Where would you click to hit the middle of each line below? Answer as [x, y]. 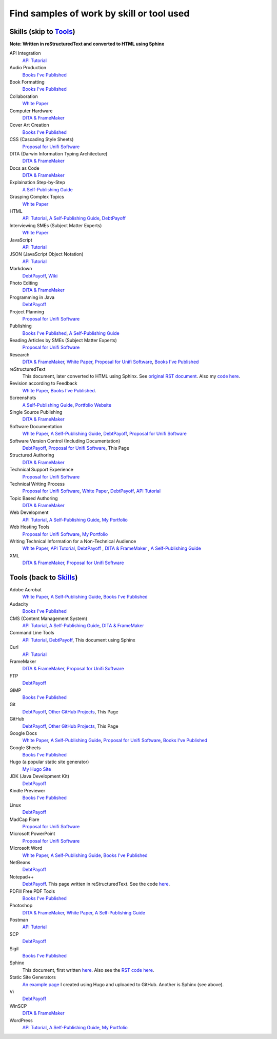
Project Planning [27, 312]
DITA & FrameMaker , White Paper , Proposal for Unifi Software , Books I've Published [111, 362]
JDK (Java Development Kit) [39, 776]
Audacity [19, 604]
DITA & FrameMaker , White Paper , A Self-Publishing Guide [84, 912]
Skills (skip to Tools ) [42, 32]
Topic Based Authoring [34, 498]
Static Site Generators [33, 977]
